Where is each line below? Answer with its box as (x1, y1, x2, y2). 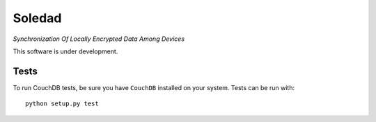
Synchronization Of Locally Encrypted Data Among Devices (13, 35, 185, 43)
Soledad (13, 10, 62, 26)
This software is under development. (13, 47, 118, 55)
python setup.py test (25, 100, 99, 107)
